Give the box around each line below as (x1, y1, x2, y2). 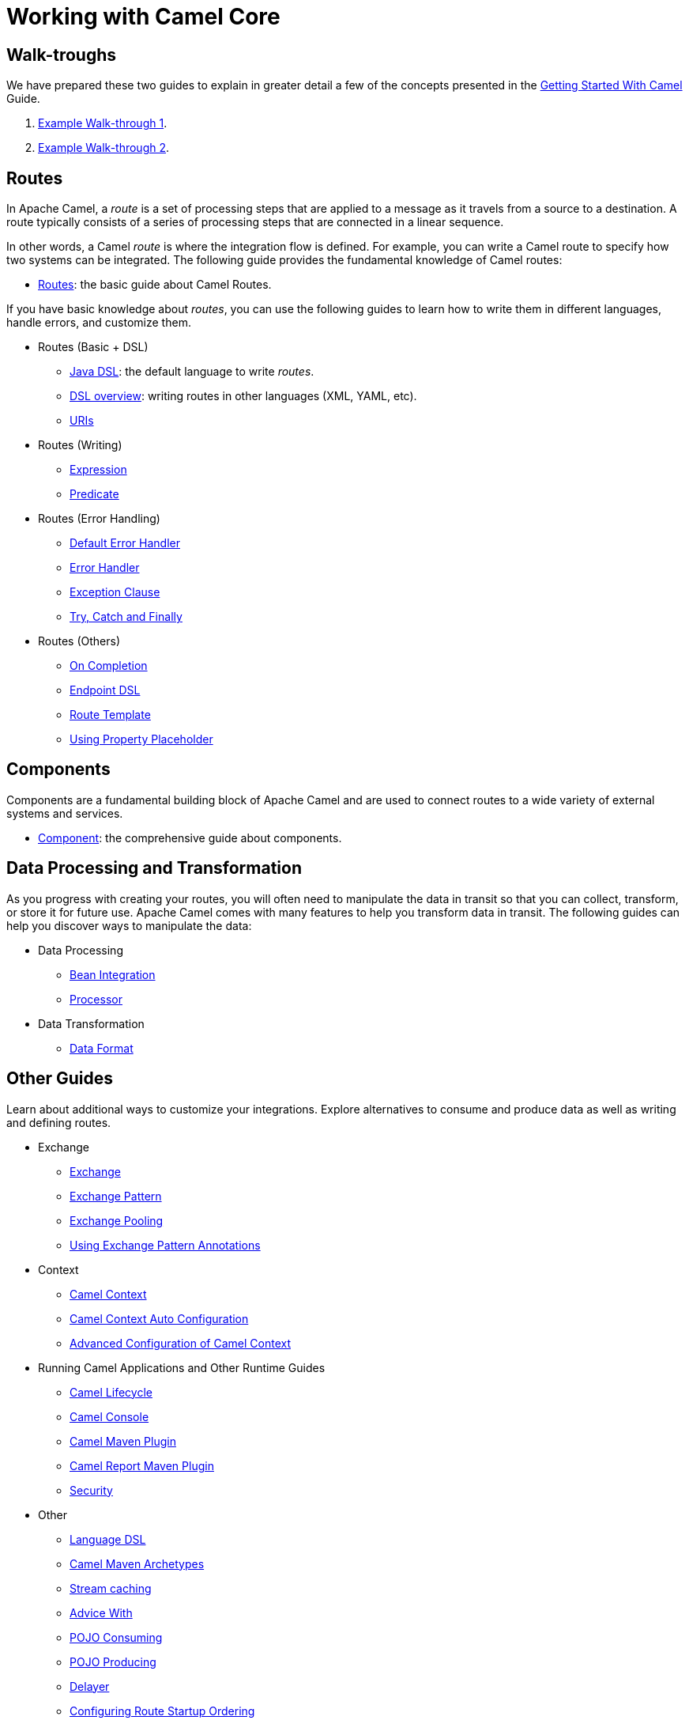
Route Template (70, 708, 151, 722)
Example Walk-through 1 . (38, 116, 168, 130)
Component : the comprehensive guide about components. (38, 830, 342, 845)
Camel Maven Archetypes (70, 1556, 205, 1571)
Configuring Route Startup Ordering (70, 1703, 255, 1718)
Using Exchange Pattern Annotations (70, 1238, 261, 1252)
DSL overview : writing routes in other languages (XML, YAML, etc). (70, 389, 417, 403)
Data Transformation (38, 1016, 145, 1030)
